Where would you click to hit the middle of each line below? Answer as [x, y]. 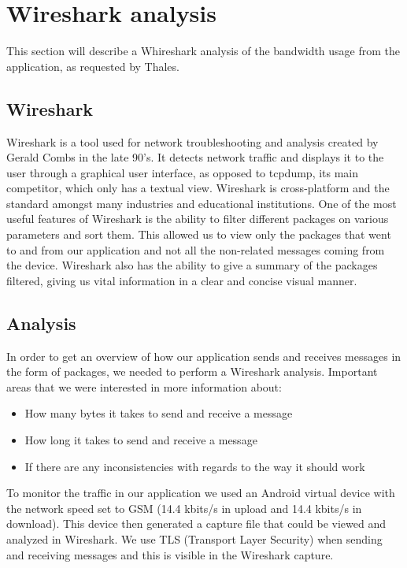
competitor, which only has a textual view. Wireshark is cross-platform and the [198, 188]
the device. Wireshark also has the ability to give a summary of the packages [192, 265]
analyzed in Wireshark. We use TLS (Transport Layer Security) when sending [194, 539]
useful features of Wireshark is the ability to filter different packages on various [198, 219]
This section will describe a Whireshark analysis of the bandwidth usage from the [203, 51]
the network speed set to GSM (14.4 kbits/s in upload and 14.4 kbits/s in [184, 508]
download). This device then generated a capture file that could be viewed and [196, 523]
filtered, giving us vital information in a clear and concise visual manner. [182, 280]
